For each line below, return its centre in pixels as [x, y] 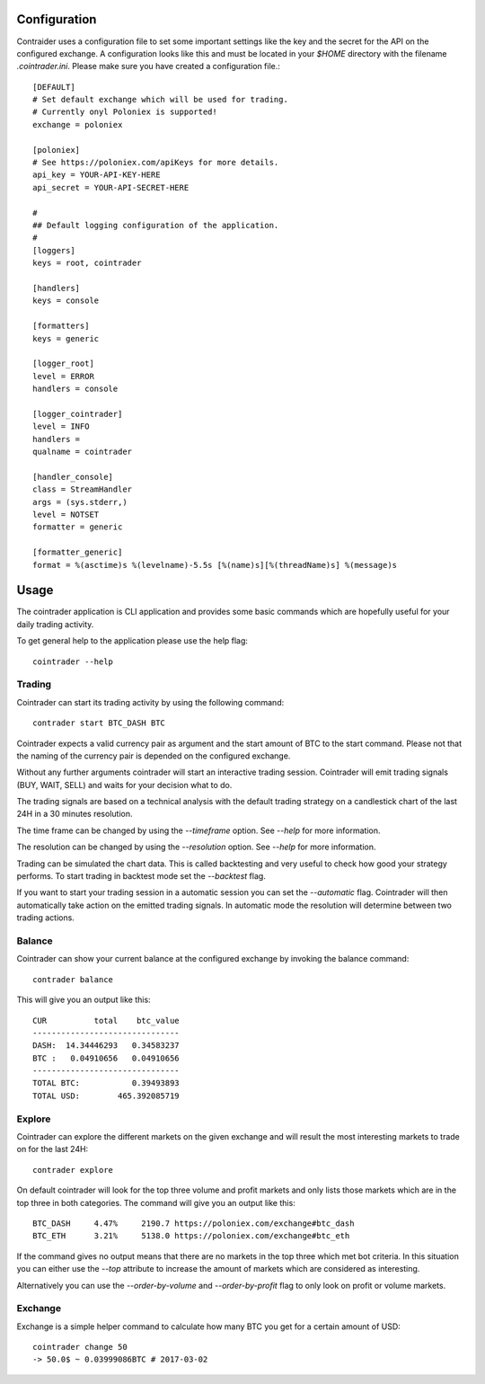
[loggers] [54, 250]
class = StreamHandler [83, 489]
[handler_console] [73, 477]
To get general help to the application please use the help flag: [132, 641]
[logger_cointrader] [78, 414]
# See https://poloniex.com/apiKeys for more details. [156, 163]
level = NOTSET [66, 514]
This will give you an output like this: [84, 1000]
